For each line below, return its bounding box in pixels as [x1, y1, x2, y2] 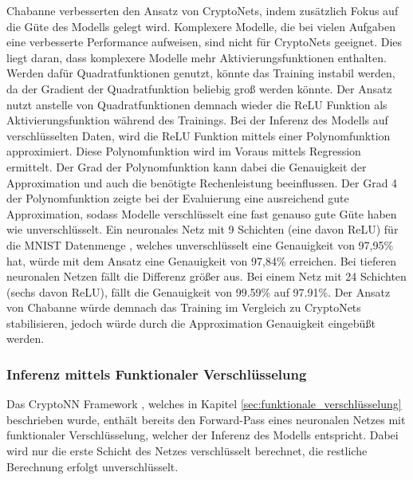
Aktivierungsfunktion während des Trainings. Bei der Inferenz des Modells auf [6, 112, 388, 128]
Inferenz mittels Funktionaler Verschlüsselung [6, 364, 307, 384]
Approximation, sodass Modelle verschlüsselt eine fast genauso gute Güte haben [6, 205, 397, 222]
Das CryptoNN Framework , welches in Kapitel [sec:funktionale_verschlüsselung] [6, 395, 402, 412]
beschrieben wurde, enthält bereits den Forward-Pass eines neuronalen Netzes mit [6, 411, 406, 427]
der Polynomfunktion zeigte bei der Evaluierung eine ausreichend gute [6, 190, 349, 207]
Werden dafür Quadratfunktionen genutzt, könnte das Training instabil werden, [6, 65, 395, 81]
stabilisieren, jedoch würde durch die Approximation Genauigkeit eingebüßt [6, 314, 376, 331]
